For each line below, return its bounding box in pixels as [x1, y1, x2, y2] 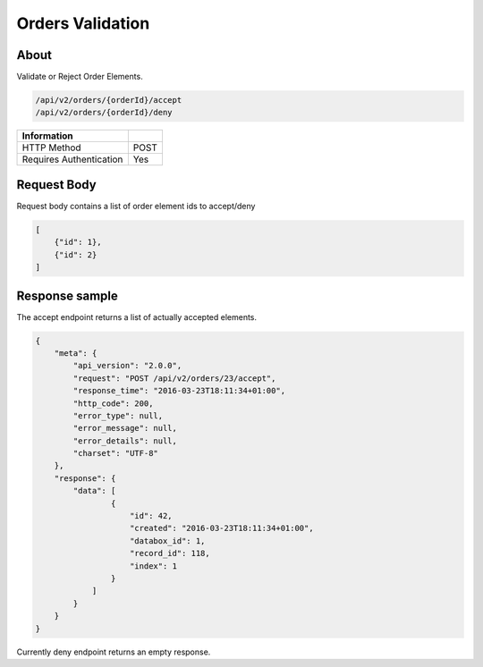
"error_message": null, [72, 423, 178, 434]
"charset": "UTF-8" [72, 448, 158, 459]
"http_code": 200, [72, 398, 154, 409]
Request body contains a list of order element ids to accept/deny [16, 200, 256, 211]
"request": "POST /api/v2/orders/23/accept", [72, 373, 276, 384]
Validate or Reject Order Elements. [16, 72, 143, 82]
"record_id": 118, [130, 548, 210, 559]
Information [21, 130, 73, 142]
